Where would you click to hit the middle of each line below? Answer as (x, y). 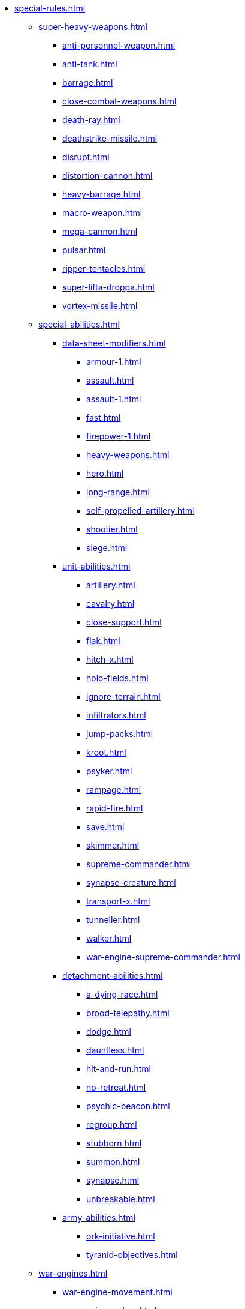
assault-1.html (114, 399)
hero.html (105, 473)
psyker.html (109, 771)
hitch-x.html (110, 659)
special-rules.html (50, 8)
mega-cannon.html (100, 231)
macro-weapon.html (102, 213)
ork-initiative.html (121, 1236)
